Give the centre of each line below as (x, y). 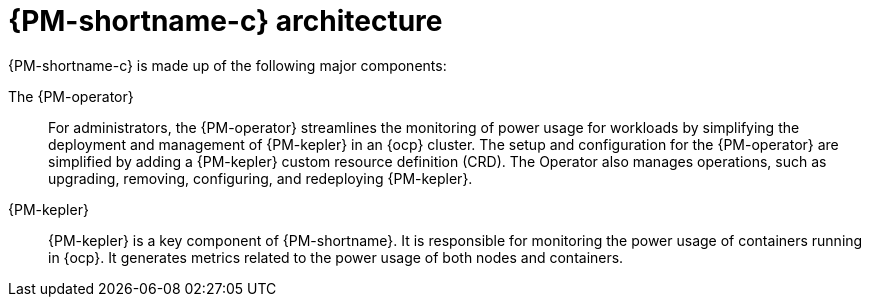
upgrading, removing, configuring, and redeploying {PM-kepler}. (260, 178)
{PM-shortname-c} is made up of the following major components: (227, 65)
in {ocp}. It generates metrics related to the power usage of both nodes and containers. (336, 257)
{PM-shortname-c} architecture (225, 21)
